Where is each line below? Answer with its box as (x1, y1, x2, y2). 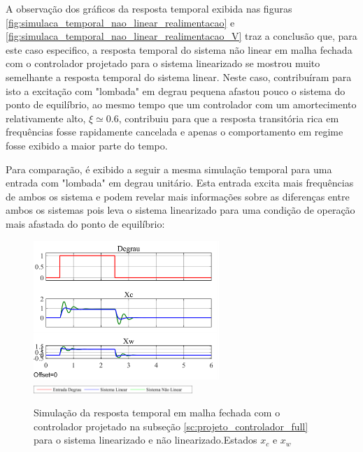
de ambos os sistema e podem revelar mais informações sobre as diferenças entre (6, 189, 350, 203)
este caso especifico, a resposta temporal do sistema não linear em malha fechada (6, 42, 353, 57)
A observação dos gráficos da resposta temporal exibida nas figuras (6, 1, 292, 15)
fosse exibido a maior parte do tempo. (6, 138, 168, 152)
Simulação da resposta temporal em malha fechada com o (34, 405, 280, 420)
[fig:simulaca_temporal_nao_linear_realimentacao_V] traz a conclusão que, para (6, 29, 357, 43)
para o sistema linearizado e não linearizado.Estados (34, 432, 257, 447)
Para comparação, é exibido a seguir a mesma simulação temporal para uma (6, 161, 332, 176)
